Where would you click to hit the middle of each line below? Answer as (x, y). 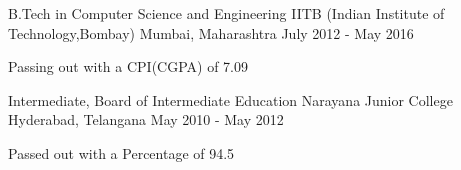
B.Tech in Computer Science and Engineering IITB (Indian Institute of (226, 13)
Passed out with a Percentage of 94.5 (121, 152)
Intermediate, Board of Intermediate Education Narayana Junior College (230, 99)
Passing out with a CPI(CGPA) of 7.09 (128, 66)
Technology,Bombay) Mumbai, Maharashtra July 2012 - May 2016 (211, 32)
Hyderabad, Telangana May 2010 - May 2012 (146, 119)
